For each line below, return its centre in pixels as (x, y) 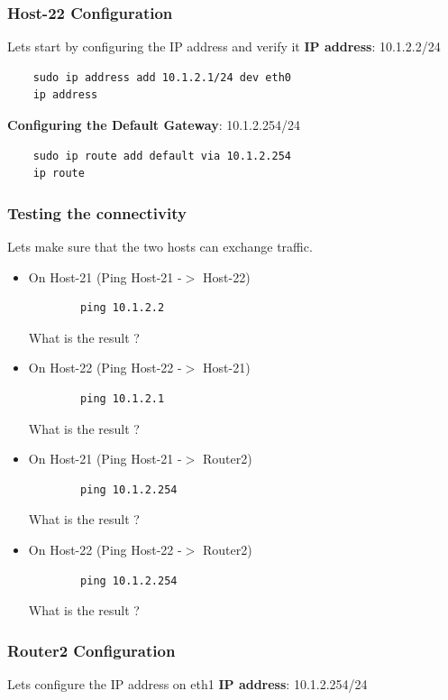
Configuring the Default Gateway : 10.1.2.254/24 (154, 124)
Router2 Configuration (91, 650)
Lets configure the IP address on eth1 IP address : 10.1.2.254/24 (187, 683)
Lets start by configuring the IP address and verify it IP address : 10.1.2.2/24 (224, 46)
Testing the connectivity (97, 212)
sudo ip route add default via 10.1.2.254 (162, 156)
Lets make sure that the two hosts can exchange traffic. (160, 246)
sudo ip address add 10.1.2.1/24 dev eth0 (162, 77)
